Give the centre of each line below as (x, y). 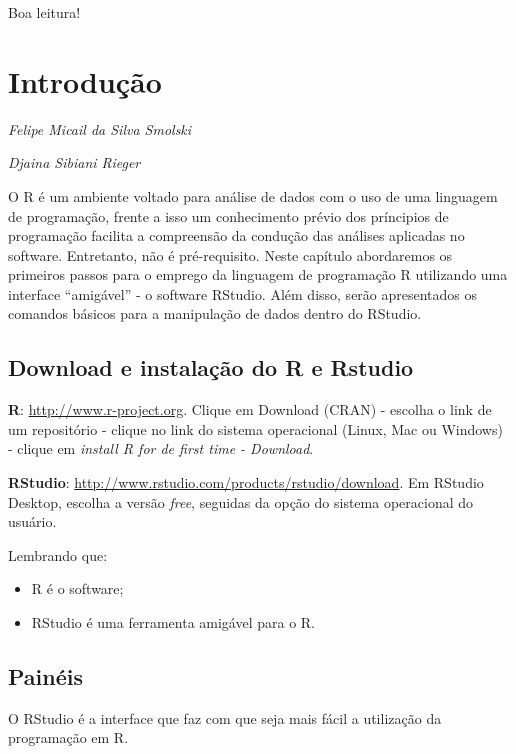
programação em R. (68, 737)
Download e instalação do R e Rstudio (211, 367)
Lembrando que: (58, 554)
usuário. (32, 521)
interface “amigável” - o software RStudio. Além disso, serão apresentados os (243, 293)
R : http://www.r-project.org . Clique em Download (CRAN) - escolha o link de (250, 409)
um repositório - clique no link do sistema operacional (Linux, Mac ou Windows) (255, 428)
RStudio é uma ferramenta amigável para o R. (173, 622)
